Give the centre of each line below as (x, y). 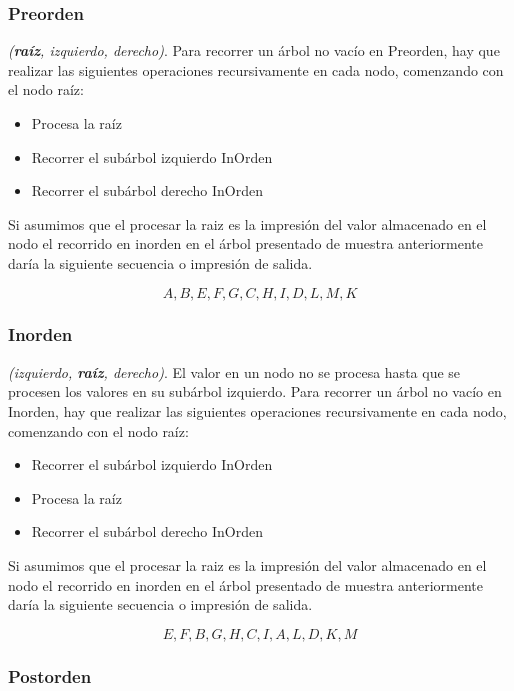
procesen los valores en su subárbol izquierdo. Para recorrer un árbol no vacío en (255, 391)
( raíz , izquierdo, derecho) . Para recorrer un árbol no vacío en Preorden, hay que (254, 50)
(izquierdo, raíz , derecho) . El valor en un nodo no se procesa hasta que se (234, 371)
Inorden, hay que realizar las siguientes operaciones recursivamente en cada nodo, (257, 410)
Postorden (50, 675)
